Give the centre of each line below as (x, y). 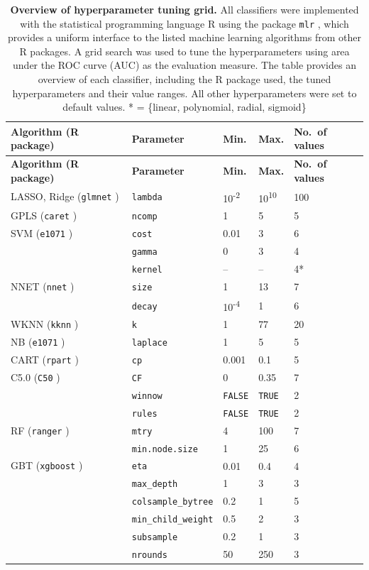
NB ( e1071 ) (38, 342)
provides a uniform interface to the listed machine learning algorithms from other (184, 37)
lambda (147, 198)
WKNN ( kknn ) (45, 324)
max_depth (155, 484)
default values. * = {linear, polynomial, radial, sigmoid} (184, 107)
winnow (147, 396)
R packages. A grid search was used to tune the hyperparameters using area (184, 51)
